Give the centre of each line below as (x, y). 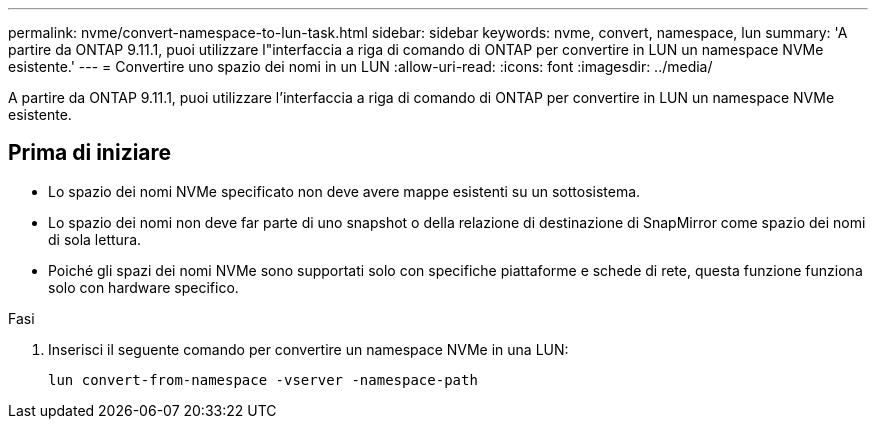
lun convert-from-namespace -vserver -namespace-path (263, 379)
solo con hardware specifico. (143, 287)
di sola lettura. (95, 239)
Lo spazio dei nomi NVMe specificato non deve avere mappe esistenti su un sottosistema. (344, 191)
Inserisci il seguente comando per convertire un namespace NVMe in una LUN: (308, 349)
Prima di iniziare (90, 153)
